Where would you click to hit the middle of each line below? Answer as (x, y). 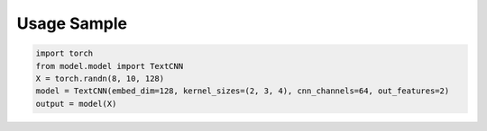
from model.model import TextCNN (110, 66)
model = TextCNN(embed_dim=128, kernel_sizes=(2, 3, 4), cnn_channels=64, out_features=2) (243, 91)
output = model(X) (76, 104)
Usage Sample (72, 23)
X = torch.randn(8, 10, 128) (100, 78)
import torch (64, 53)
